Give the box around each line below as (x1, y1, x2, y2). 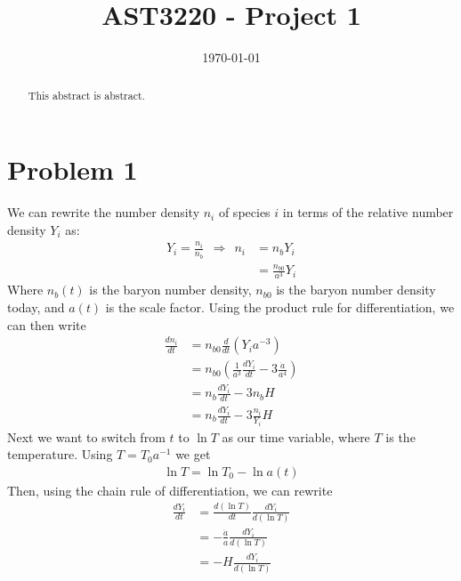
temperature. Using (7, 445, 113, 464)
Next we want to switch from (7, 427, 166, 446)
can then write (7, 315, 86, 334)
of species (218, 203, 271, 222)
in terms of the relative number (282, 203, 454, 222)
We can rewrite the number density (7, 203, 200, 222)
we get (175, 445, 211, 464)
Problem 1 (7, 151, 138, 188)
